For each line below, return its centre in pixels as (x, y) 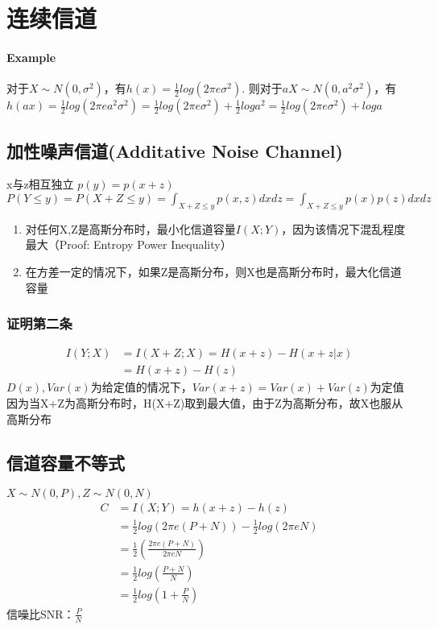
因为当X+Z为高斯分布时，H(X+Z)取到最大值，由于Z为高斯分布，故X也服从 (205, 403)
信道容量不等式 (66, 462)
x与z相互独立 (40, 184)
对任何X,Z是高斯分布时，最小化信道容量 (130, 228)
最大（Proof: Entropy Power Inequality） (128, 244)
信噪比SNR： (41, 613)
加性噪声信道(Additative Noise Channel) (175, 150)
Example (31, 57)
